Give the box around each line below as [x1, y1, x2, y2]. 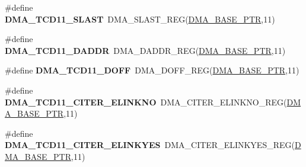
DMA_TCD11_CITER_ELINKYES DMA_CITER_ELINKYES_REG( [5, 139, 295, 151]
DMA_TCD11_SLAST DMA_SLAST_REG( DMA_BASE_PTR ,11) [5, 12, 275, 25]
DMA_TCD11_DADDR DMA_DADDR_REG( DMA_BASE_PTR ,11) [5, 44, 286, 56]
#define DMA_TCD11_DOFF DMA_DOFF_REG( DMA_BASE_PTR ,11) [5, 64, 299, 76]
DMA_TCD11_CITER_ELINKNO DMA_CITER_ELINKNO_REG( [5, 95, 287, 108]
